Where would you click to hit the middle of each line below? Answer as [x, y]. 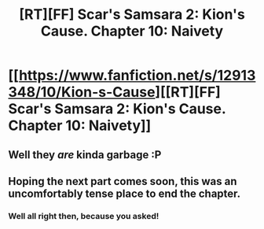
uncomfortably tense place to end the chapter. [125, 193]
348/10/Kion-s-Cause [82, 92]
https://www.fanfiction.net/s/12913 [137, 76]
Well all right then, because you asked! [84, 216]
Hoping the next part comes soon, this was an [123, 181]
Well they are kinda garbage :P [85, 155]
